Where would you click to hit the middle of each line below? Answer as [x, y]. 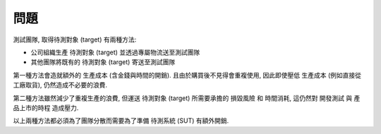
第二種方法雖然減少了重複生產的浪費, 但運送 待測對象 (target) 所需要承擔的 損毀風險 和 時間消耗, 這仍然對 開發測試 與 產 [187, 98]
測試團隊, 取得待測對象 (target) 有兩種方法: [75, 39]
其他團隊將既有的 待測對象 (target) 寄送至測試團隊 [103, 62]
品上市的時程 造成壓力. [46, 108]
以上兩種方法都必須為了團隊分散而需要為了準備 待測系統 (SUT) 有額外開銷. [121, 121]
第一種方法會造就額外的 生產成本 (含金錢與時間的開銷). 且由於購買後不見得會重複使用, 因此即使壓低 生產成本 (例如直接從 [187, 75]
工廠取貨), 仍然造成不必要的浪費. [60, 85]
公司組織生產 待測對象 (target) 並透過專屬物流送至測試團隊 [115, 52]
